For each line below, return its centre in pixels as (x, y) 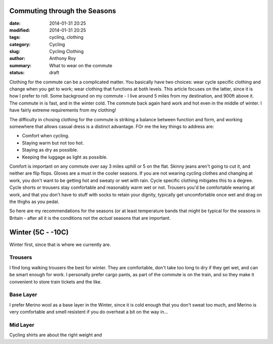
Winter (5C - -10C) (39, 232)
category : (20, 44)
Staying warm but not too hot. (53, 143)
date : (15, 23)
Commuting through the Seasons (63, 11)
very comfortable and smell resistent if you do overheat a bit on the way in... (89, 312)
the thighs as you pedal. (34, 202)
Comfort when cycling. (46, 136)
